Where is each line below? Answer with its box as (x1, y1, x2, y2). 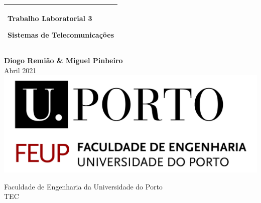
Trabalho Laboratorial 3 (8, 13, 92, 23)
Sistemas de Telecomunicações (8, 30, 114, 40)
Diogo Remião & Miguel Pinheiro (4, 55, 123, 66)
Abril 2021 (4, 65, 37, 75)
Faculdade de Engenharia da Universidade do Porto (4, 181, 163, 191)
